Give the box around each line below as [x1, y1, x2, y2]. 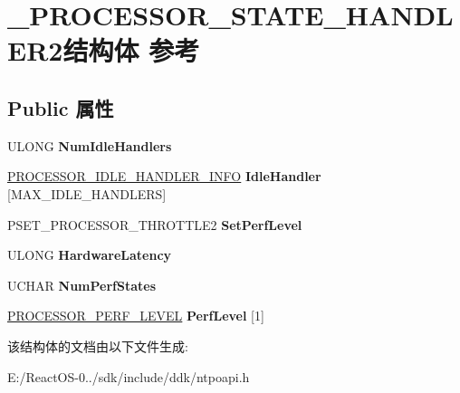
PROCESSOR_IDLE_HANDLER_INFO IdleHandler [7, 167, 321, 186]
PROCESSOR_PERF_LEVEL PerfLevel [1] [7, 306, 264, 325]
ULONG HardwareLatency [7, 245, 172, 264]
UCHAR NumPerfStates [7, 275, 157, 294]
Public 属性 [7, 93, 114, 121]
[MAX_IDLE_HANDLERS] [7, 184, 167, 203]
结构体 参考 [62, 32, 200, 69]
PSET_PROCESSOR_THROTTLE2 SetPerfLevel [7, 215, 302, 234]
